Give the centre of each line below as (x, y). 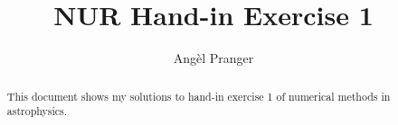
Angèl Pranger (213, 58)
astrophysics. (37, 111)
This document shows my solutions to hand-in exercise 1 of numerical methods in (199, 96)
